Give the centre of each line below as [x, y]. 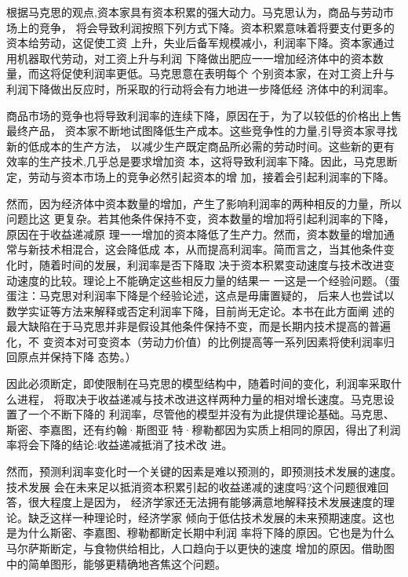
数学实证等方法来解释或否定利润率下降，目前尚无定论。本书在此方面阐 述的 [200, 310]
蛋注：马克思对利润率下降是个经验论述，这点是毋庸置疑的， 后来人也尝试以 [200, 296]
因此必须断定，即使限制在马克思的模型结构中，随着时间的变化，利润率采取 [199, 383]
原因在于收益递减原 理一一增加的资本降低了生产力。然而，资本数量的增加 [195, 234]
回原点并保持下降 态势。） [71, 357]
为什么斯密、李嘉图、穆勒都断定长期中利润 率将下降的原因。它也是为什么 [206, 533]
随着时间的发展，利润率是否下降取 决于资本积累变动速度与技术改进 [211, 264]
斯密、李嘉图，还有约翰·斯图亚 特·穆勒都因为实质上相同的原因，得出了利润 [204, 429]
